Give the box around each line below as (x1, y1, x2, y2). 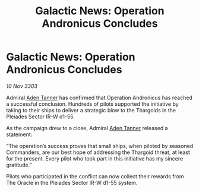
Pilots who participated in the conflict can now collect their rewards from (6, 172, 184, 180)
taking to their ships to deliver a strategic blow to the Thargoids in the (6, 106, 176, 114)
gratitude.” (6, 161, 32, 168)
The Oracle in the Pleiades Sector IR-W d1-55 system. (6, 179, 138, 186)
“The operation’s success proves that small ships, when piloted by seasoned (6, 142, 194, 149)
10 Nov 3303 (6, 82, 37, 90)
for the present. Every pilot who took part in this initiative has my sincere (6, 155, 184, 162)
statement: (6, 131, 33, 138)
